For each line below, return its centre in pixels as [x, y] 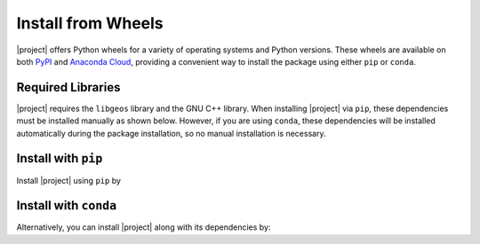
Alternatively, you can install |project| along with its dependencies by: [144, 227]
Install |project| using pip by [69, 180]
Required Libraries [68, 87]
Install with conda [67, 205]
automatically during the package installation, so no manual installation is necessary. [171, 133]
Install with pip [60, 158]
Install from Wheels [90, 23]
